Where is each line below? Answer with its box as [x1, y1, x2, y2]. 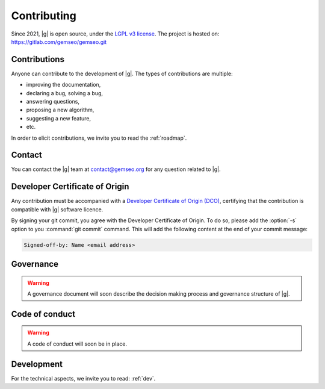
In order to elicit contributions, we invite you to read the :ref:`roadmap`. [11, 134, 187, 142]
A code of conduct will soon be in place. [27, 340, 128, 347]
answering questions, [26, 98, 79, 105]
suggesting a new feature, [26, 114, 91, 122]
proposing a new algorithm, [26, 106, 94, 114]
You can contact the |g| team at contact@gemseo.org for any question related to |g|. [11, 166, 221, 173]
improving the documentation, [26, 81, 101, 89]
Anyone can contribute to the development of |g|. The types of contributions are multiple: [11, 70, 233, 77]
